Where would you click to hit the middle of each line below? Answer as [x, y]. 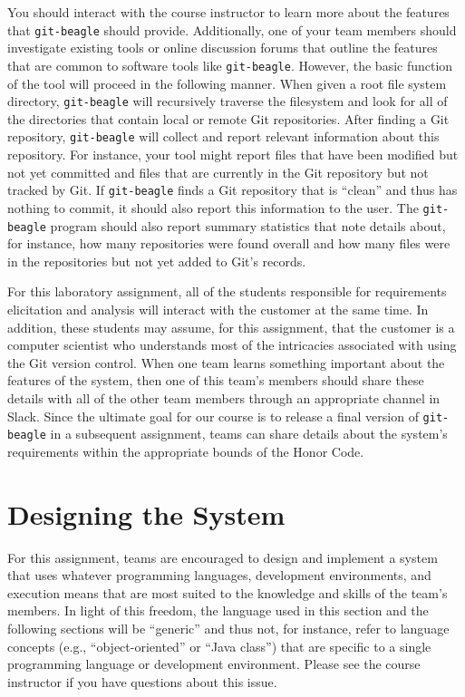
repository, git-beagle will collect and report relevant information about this [223, 136]
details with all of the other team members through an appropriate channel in [224, 397]
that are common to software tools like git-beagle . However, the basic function [230, 65]
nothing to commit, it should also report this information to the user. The [213, 207]
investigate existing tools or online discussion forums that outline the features [223, 48]
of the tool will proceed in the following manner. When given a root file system [227, 83]
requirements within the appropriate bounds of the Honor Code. [186, 451]
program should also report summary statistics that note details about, [248, 225]
